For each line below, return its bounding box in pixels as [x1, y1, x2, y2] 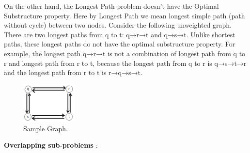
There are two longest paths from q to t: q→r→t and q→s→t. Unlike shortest [4, 29, 235, 39]
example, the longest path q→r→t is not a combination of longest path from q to [4, 48, 246, 58]
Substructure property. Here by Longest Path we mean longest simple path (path [4, 10, 245, 20]
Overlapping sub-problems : [4, 139, 98, 150]
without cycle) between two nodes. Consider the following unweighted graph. [4, 20, 232, 30]
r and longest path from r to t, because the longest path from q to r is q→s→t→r [4, 58, 247, 68]
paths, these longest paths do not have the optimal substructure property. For [4, 39, 235, 49]
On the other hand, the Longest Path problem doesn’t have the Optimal [4, 1, 219, 11]
